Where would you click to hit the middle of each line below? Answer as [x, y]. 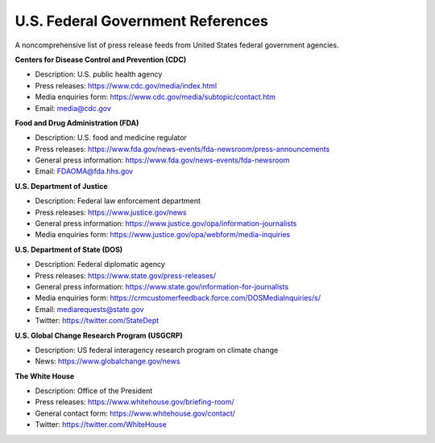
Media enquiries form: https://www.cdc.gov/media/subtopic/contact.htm [155, 97]
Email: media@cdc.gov [73, 108]
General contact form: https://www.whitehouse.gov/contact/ [135, 413]
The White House [45, 376]
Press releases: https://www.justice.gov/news [111, 212]
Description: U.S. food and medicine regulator [111, 137]
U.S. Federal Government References [142, 21]
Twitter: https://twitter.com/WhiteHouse [101, 425]
